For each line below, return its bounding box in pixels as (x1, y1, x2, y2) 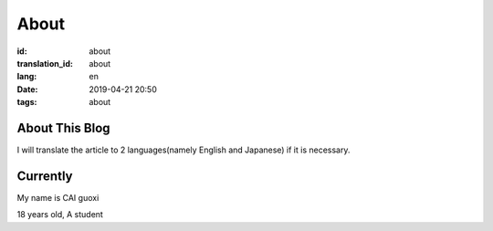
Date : (16, 83, 38, 95)
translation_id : (16, 58, 73, 68)
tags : (16, 97, 37, 108)
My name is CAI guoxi (16, 192, 100, 203)
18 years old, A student (16, 209, 104, 220)
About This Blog (16, 120, 110, 136)
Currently (16, 168, 73, 184)
